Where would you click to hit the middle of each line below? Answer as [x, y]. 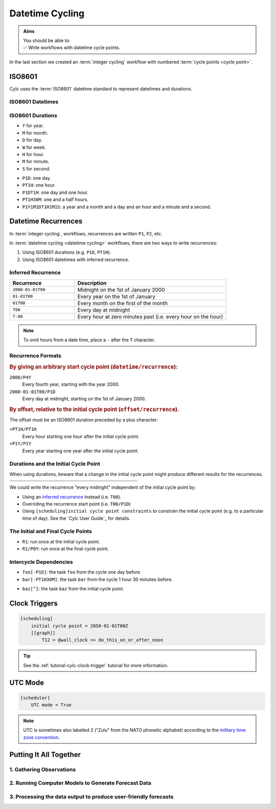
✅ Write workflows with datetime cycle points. [72, 48]
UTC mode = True [51, 705]
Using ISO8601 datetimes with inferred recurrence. [76, 259]
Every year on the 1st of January [116, 296]
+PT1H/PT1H [23, 429]
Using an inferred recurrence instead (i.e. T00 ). [72, 497]
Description [92, 283]
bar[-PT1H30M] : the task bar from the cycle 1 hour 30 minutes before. [98, 579]
